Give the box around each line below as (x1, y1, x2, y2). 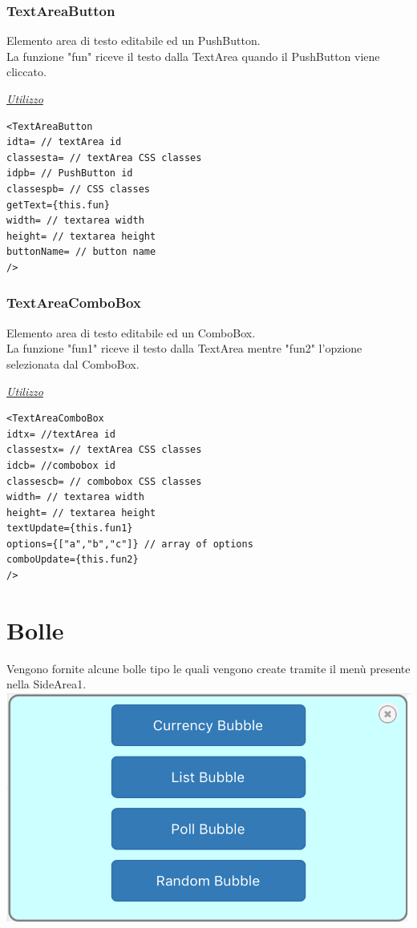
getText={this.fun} (6, 199, 110, 211)
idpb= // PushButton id (6, 167, 133, 180)
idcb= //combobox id (6, 459, 116, 471)
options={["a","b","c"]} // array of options (6, 538, 253, 550)
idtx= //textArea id (6, 428, 116, 440)
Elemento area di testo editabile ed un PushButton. (6, 32, 261, 49)
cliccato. (6, 63, 47, 80)
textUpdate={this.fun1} (6, 523, 133, 535)
